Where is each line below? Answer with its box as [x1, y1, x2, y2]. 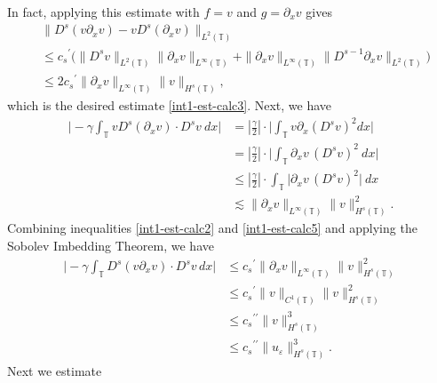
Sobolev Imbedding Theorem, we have [7, 235, 214, 254]
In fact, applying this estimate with [7, 3, 200, 20]
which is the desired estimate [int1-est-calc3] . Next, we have [7, 96, 332, 115]
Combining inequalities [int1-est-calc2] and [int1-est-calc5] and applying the [7, 219, 417, 237]
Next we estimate [7, 362, 102, 380]
